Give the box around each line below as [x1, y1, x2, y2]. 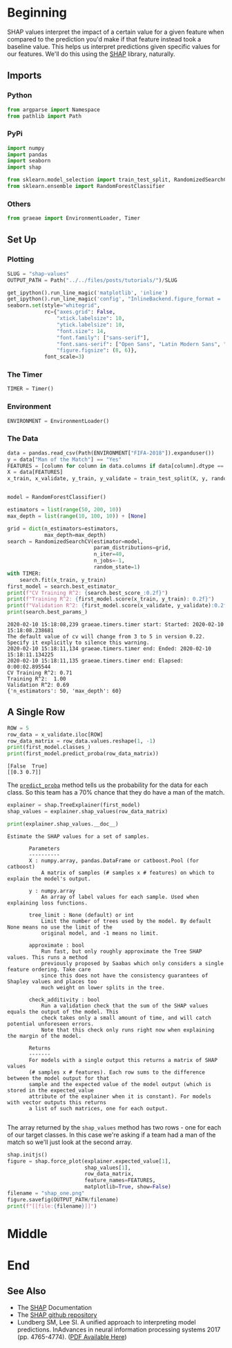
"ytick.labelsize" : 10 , [56, 321, 126, 328]
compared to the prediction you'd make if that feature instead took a [7, 35, 202, 43]
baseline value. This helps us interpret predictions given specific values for [7, 42, 221, 50]
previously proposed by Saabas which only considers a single [41, 960, 224, 967]
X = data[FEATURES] [7, 468, 64, 476]
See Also [7, 1285, 46, 1297]
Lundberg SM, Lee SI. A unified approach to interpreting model [17, 1318, 196, 1326]
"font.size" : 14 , [56, 327, 107, 334]
